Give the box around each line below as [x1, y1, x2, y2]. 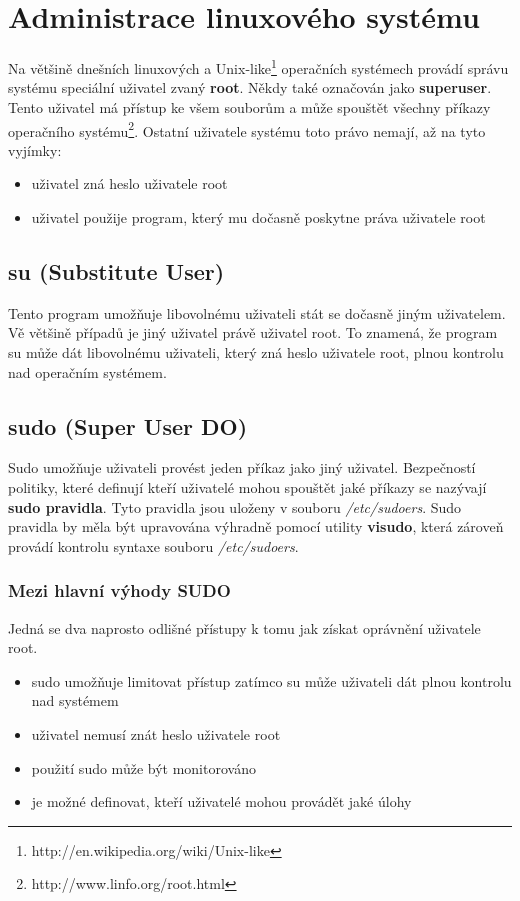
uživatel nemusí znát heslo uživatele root [31, 723, 281, 744]
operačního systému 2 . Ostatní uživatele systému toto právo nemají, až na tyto [8, 117, 486, 141]
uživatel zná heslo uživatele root [31, 173, 228, 194]
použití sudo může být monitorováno [31, 757, 256, 778]
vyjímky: [8, 139, 62, 160]
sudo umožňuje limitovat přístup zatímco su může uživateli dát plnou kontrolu [31, 670, 512, 691]
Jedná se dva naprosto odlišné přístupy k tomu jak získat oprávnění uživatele [8, 617, 481, 638]
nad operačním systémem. [8, 361, 167, 382]
